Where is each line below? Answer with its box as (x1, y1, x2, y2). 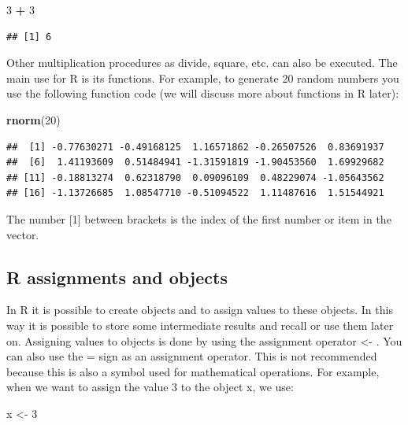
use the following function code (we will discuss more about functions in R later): (6, 85, 399, 102)
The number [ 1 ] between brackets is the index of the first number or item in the (6, 210, 391, 227)
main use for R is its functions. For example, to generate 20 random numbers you (6, 69, 399, 86)
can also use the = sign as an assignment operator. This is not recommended (6, 348, 377, 364)
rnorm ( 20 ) (6, 111, 61, 128)
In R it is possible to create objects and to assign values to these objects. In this (6, 301, 393, 318)
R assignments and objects (6, 264, 228, 289)
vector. (6, 226, 39, 242)
